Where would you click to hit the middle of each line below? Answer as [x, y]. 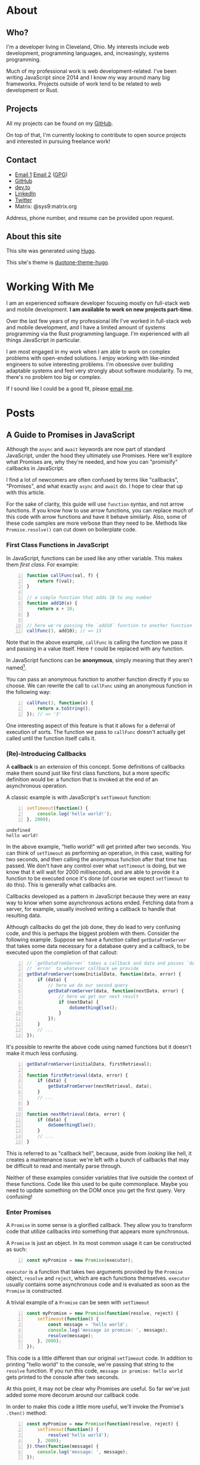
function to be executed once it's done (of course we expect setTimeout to [98, 878]
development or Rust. [32, 90]
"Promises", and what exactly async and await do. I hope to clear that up [95, 486]
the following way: [29, 692]
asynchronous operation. [37, 785]
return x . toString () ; [64, 708]
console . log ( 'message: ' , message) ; [83, 1452]
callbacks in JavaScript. [35, 468]
